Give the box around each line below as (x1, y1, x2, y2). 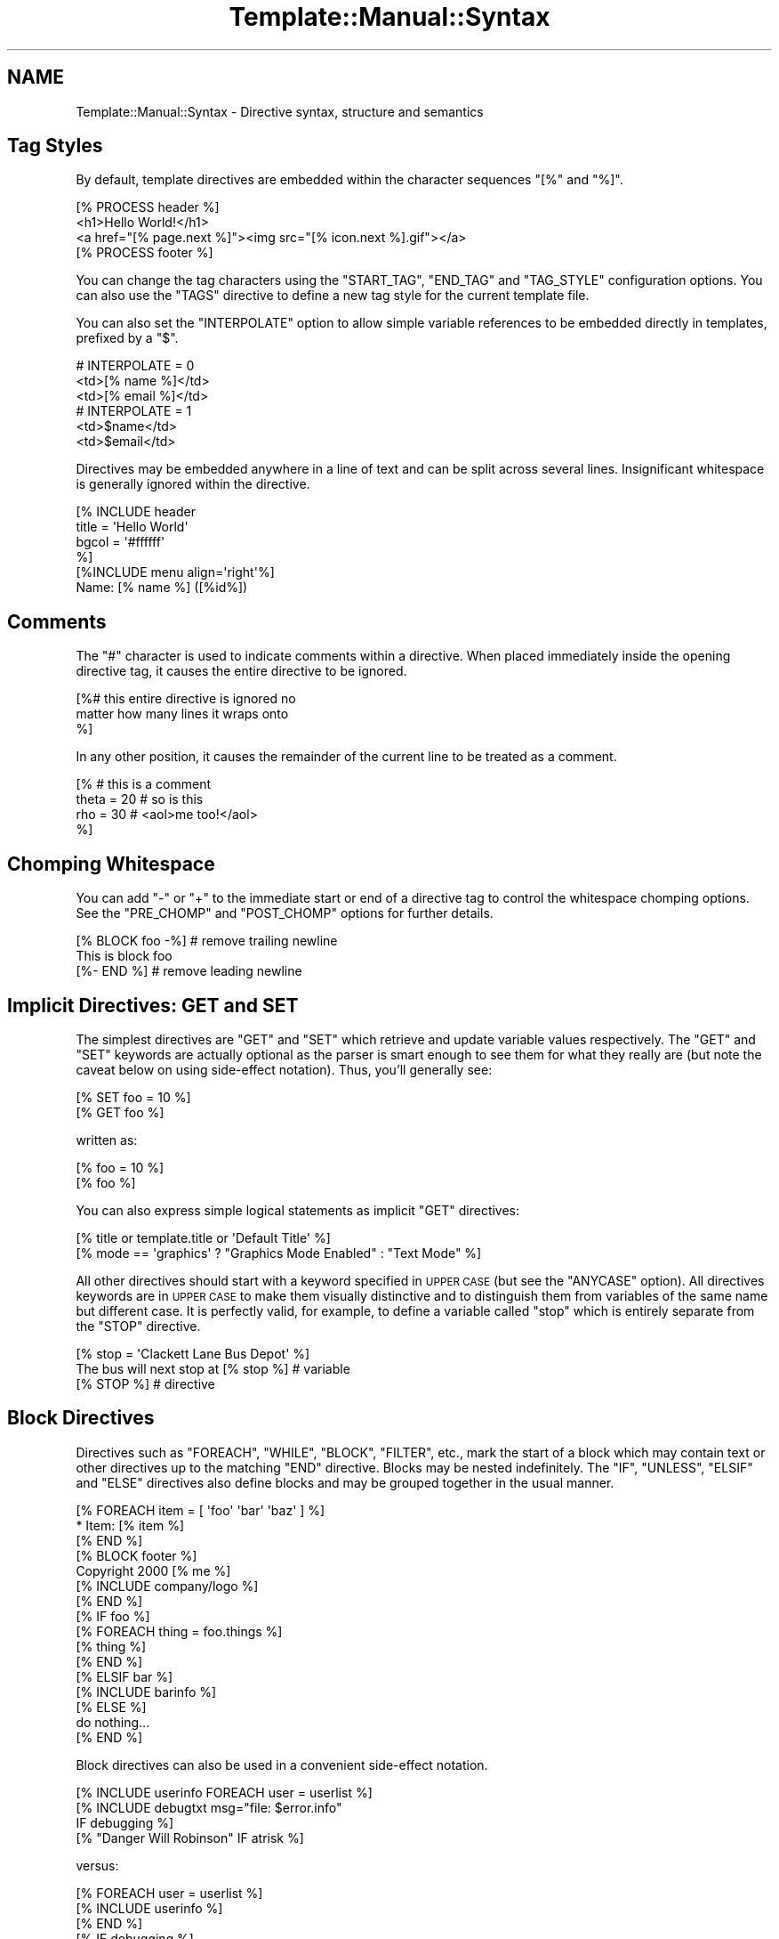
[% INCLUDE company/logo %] (76, 1578, 259, 1594)
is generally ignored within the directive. (76, 476, 310, 492)
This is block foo (76, 948, 173, 964)
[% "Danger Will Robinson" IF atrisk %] (76, 1829, 304, 1846)
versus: (76, 1857, 119, 1873)
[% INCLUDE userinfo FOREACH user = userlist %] (76, 1784, 373, 1800)
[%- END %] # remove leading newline (76, 963, 302, 979)
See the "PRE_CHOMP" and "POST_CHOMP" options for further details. (76, 905, 494, 921)
